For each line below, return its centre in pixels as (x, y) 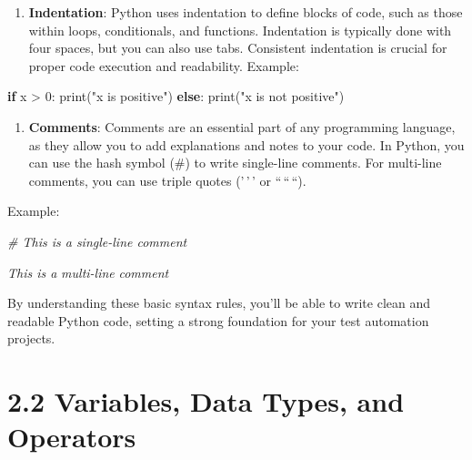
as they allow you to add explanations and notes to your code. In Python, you (246, 144)
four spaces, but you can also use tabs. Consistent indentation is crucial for (238, 48)
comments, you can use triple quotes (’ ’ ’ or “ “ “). (167, 180)
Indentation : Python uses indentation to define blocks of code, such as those (246, 12)
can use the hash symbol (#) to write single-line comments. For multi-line (235, 163)
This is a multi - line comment (88, 272)
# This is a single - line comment (97, 241)
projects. (31, 338)
